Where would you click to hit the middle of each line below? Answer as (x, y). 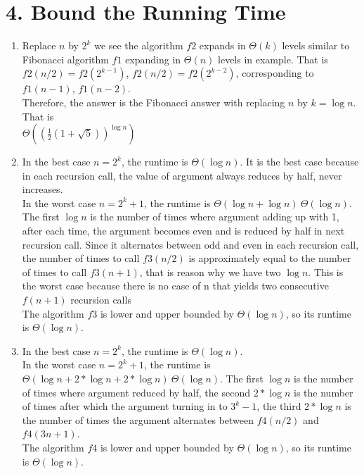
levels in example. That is (273, 59)
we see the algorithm (139, 45)
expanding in (153, 59)
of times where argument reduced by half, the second (136, 392)
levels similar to (316, 45)
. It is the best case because (299, 162)
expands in (222, 45)
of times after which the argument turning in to (125, 406)
